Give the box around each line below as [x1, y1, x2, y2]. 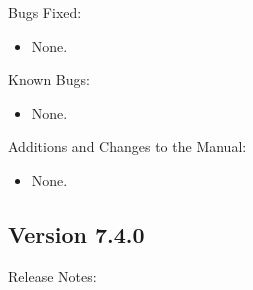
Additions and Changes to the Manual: [8, 136, 247, 157]
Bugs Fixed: [8, 2, 82, 22]
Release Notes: [8, 265, 97, 286]
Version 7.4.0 [8, 218, 145, 249]
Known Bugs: [8, 69, 90, 90]
